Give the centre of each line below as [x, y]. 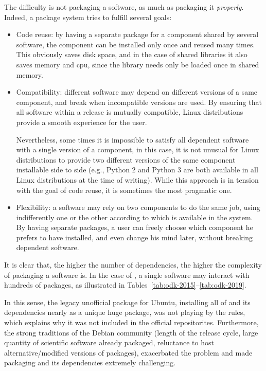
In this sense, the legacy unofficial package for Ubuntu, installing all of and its [127, 302]
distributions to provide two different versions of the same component [126, 159]
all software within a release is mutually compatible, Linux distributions [130, 112]
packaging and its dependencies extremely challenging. [90, 363]
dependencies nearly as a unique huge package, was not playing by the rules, [125, 312]
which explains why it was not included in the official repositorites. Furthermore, [131, 322]
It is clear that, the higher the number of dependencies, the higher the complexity [133, 265]
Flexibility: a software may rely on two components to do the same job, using [138, 207]
